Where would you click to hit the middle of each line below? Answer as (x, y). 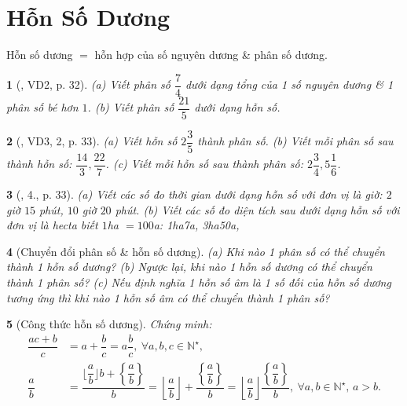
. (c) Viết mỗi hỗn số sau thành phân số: (205, 164)
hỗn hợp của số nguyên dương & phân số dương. (211, 55)
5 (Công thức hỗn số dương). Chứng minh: (109, 324)
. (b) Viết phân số (131, 107)
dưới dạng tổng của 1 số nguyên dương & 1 (289, 84)
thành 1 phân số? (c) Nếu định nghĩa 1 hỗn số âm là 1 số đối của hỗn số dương (199, 282)
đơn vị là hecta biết (52, 225)
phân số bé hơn (42, 107)
